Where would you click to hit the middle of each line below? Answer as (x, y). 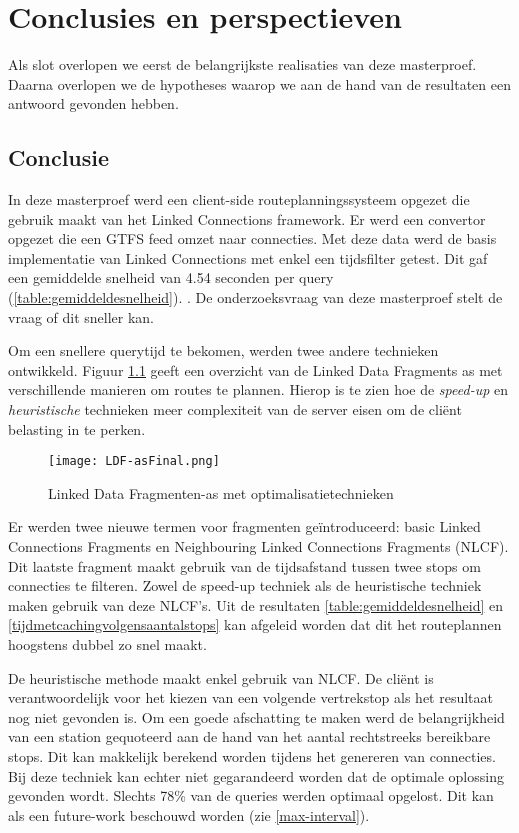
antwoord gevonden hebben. (93, 103)
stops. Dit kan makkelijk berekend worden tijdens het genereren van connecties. (252, 756)
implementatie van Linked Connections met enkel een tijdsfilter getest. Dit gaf (248, 257)
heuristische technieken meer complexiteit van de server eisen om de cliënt (235, 409)
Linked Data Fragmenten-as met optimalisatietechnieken (221, 492)
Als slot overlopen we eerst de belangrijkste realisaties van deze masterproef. (242, 64)
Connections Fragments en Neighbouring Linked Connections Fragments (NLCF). (258, 546)
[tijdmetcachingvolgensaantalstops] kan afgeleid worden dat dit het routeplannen (255, 624)
